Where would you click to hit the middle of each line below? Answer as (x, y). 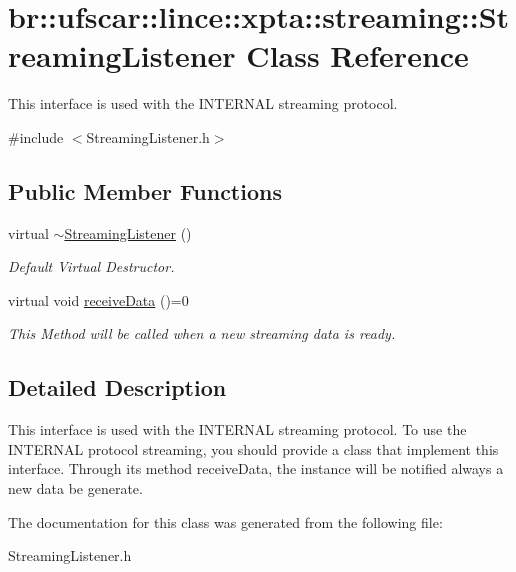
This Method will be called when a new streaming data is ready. (202, 333)
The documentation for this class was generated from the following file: (225, 521)
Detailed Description (117, 387)
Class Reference (357, 55)
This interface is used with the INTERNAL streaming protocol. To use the (237, 429)
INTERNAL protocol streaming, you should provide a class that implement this (253, 448)
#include (36, 136)
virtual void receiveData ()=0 (98, 299)
